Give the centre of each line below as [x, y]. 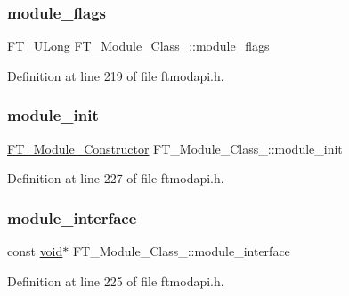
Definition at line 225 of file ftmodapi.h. [116, 280]
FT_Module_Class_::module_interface [181, 251]
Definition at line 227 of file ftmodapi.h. [116, 178]
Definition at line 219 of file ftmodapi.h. [116, 75]
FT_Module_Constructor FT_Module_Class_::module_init [175, 148]
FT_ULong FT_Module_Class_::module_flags [138, 46]
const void [35, 251]
